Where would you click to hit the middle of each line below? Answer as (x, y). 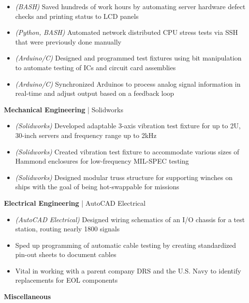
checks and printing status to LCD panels (77, 16)
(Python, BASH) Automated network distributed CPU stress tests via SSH (126, 32)
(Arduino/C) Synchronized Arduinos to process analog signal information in (128, 83)
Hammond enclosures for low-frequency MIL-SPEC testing (102, 161)
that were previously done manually (68, 41)
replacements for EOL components (66, 280)
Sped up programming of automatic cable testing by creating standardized (125, 245)
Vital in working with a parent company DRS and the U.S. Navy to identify (128, 270)
